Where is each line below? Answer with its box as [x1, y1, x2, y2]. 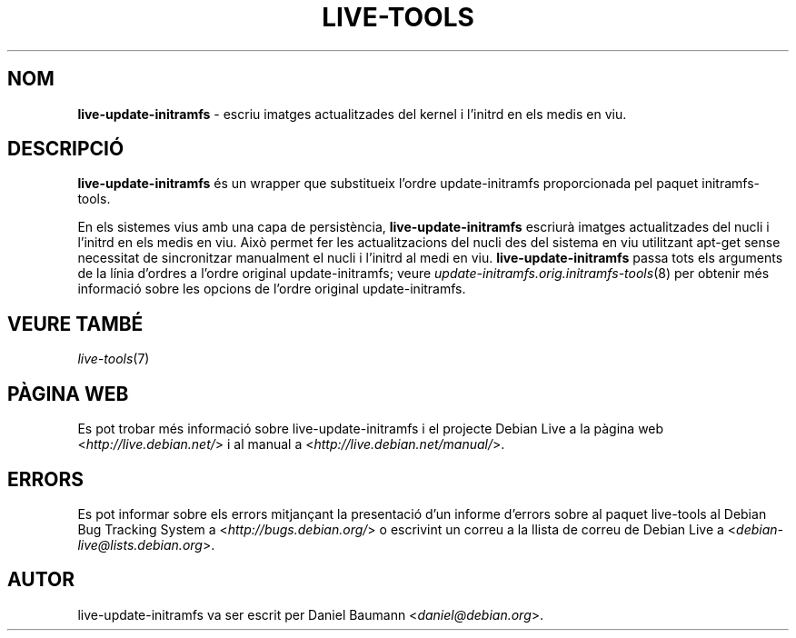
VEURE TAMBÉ [7, 312, 144, 335]
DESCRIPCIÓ [7, 137, 124, 161]
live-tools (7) [77, 351, 150, 367]
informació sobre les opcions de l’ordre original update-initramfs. [77, 281, 466, 297]
